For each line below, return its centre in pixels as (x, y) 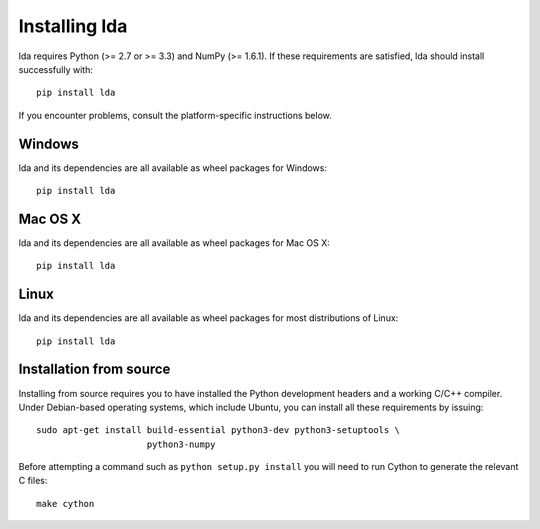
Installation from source (94, 369)
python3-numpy (181, 444)
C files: (33, 481)
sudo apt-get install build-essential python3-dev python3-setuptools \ (218, 430)
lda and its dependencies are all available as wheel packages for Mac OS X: (174, 242)
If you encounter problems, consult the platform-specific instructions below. (175, 115)
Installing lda (73, 26)
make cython (65, 503)
